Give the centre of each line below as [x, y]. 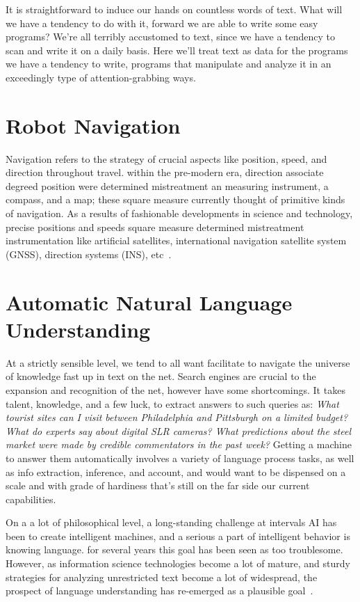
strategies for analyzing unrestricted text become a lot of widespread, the [162, 577]
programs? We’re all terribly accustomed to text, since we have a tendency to [171, 37]
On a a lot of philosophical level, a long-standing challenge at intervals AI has [171, 522]
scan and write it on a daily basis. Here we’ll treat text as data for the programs [177, 50]
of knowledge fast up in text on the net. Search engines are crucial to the [161, 376]
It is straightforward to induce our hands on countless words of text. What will [174, 9]
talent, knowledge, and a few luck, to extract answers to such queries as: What [172, 403]
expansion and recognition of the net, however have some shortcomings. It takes [175, 389]
